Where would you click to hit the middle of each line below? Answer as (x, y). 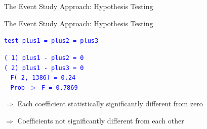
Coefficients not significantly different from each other (101, 121)
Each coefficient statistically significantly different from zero (110, 104)
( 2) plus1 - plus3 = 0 (44, 68)
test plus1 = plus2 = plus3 (51, 41)
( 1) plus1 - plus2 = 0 (44, 58)
